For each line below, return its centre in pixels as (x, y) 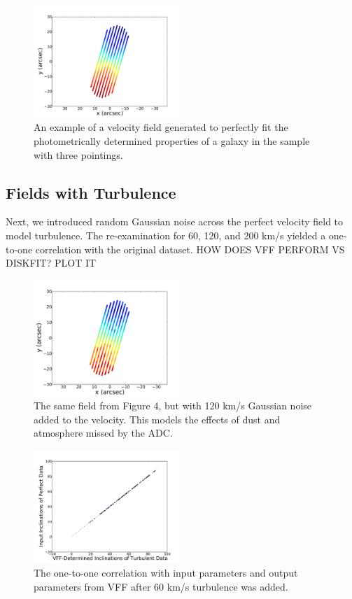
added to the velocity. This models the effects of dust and (157, 419)
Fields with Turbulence (91, 192)
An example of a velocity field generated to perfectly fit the (161, 127)
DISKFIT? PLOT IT (51, 263)
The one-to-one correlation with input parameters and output (166, 573)
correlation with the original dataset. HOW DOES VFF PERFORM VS (190, 249)
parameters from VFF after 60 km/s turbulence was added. (161, 587)
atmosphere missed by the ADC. (103, 433)
